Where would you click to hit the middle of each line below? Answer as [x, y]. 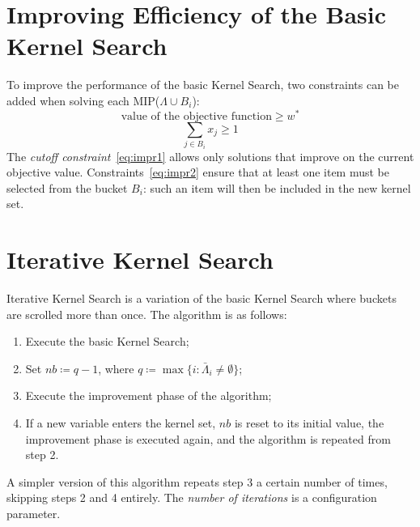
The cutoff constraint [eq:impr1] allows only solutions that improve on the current [210, 156]
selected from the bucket [67, 187]
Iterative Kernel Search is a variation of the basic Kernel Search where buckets [202, 298]
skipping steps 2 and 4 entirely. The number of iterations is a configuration [192, 497]
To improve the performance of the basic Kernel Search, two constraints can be [203, 85]
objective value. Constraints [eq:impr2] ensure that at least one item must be [198, 172]
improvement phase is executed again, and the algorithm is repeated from [208, 438]
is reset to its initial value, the [309, 423]
